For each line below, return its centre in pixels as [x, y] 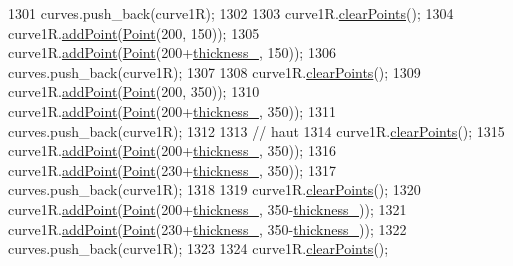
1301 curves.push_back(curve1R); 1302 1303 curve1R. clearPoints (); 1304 [231, 13]
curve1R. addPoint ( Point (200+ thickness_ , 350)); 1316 [172, 150]
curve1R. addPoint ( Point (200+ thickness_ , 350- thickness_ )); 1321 [207, 208]
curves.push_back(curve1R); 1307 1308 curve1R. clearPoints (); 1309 [214, 71]
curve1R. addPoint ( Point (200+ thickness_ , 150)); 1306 [172, 52]
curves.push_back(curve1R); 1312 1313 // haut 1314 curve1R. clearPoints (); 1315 [256, 130]
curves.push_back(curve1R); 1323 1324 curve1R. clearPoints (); [198, 248]
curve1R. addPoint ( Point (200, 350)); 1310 [134, 91]
